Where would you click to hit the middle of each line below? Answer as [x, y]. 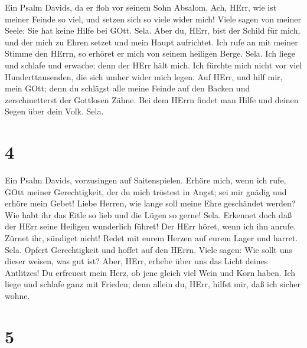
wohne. [17, 296]
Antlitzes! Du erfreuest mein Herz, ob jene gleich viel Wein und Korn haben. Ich [150, 272]
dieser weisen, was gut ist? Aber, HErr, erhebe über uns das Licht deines [136, 261]
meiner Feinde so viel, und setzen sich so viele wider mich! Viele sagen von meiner [153, 19]
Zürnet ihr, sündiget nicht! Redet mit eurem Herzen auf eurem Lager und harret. [151, 238]
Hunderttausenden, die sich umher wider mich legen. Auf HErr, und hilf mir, [144, 76]
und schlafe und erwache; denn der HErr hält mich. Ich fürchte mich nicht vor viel [153, 65]
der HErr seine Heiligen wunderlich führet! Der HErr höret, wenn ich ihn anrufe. [151, 226]
